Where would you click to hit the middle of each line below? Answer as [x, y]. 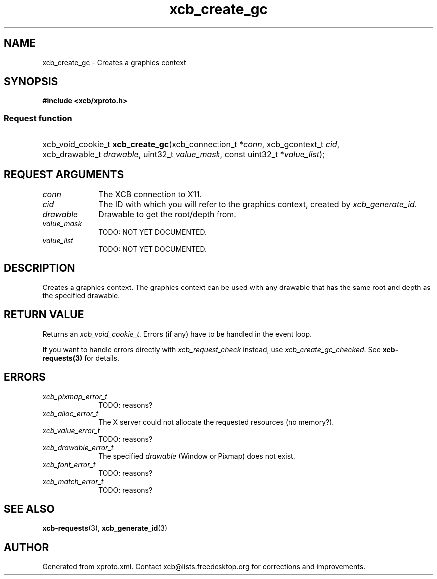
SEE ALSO [29, 509]
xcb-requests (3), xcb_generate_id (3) [105, 528]
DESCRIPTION [40, 268]
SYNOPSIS [31, 82]
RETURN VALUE [44, 315]
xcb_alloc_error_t [71, 413]
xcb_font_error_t [69, 464]
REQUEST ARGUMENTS [64, 174]
